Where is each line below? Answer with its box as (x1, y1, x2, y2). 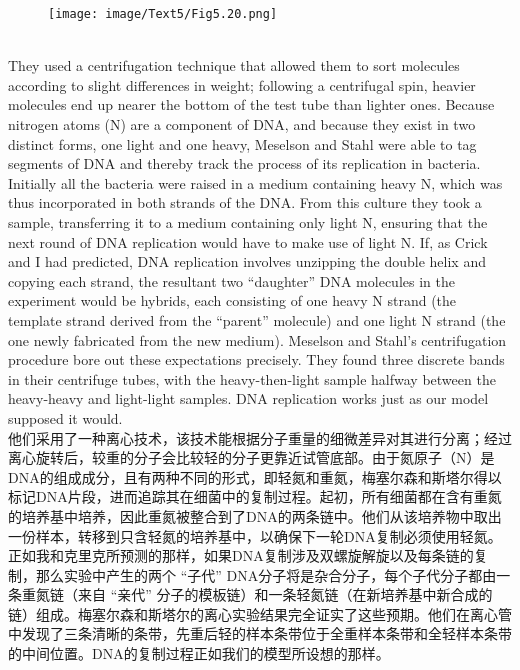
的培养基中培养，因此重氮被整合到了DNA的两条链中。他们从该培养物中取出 (8, 505, 502, 526)
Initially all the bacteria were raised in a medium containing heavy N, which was (8, 172, 503, 193)
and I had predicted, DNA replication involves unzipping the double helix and (8, 251, 486, 272)
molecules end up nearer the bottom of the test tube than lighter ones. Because (8, 94, 495, 115)
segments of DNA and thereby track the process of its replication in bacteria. (8, 153, 481, 174)
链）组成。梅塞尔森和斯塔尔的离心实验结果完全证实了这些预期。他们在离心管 (8, 603, 512, 624)
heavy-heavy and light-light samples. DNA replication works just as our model (8, 388, 489, 409)
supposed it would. (8, 407, 123, 428)
